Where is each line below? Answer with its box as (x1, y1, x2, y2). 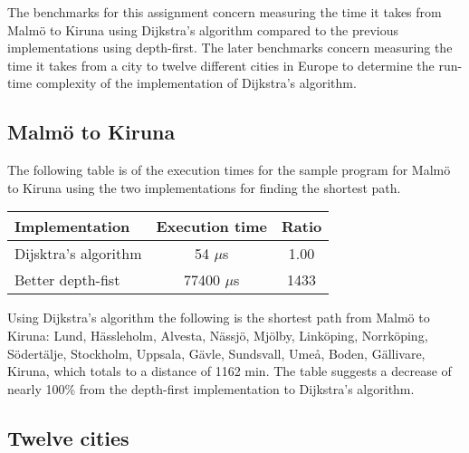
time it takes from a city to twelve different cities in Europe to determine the (7, 55, 435, 74)
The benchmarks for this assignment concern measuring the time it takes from (7, 3, 442, 21)
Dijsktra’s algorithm (14, 243, 142, 265)
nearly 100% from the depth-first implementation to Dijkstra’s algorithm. (7, 379, 415, 398)
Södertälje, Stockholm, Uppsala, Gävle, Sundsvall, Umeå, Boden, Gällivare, (7, 343, 426, 362)
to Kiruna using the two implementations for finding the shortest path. (7, 178, 401, 197)
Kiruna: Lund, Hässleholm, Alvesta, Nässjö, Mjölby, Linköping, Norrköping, (7, 325, 428, 344)
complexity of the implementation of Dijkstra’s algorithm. (35, 73, 357, 92)
